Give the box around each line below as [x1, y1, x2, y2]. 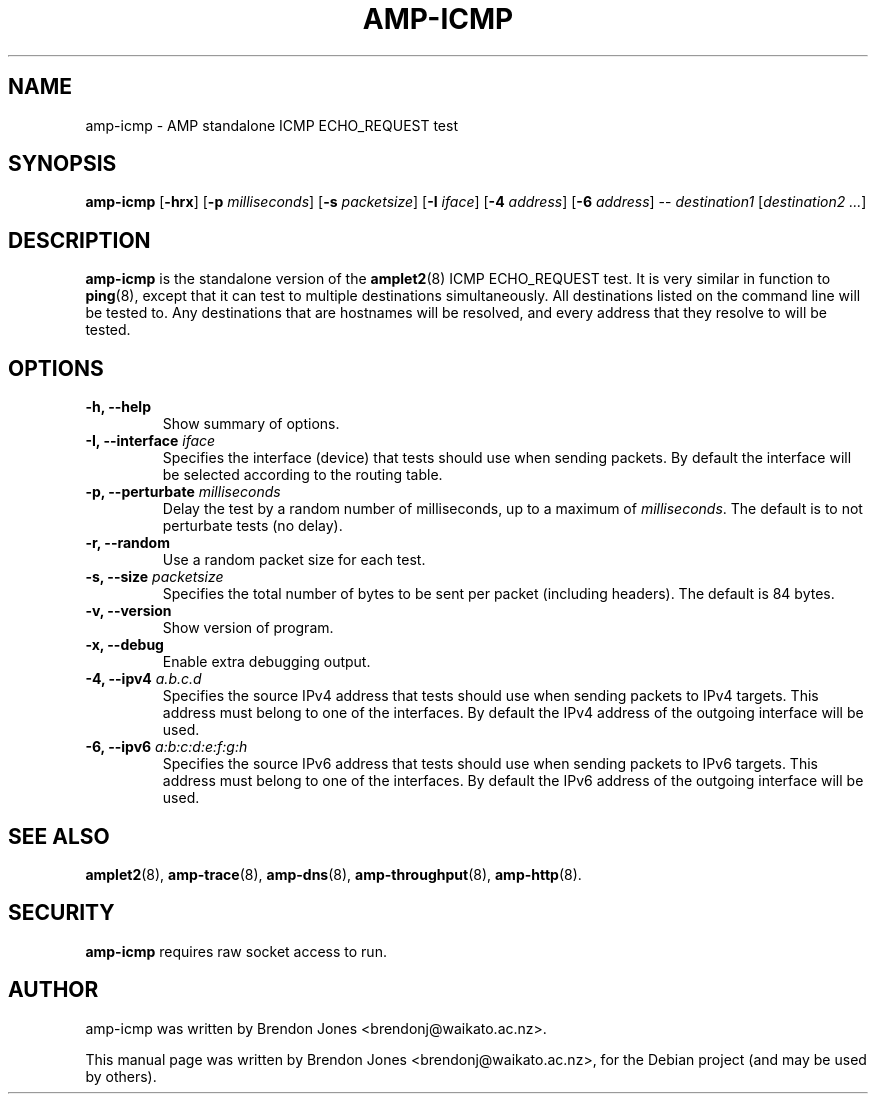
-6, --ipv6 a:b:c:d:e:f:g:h [85, 738, 248, 756]
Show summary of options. [162, 415, 340, 433]
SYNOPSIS [8, 151, 117, 177]
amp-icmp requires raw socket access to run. [85, 942, 387, 960]
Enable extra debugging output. [162, 653, 371, 671]
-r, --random [85, 534, 170, 552]
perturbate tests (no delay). [162, 517, 343, 535]
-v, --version [85, 602, 172, 620]
